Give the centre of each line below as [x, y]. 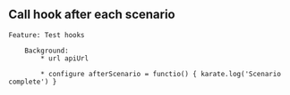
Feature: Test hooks [47, 35]
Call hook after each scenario [92, 15]
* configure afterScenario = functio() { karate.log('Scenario [161, 74]
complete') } [33, 82]
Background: [47, 51]
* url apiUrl [65, 58]
